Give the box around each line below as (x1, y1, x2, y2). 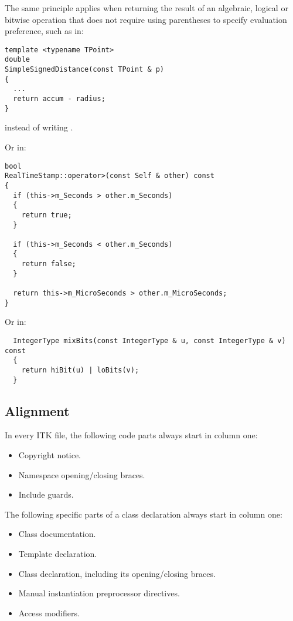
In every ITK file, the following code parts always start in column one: (5, 429, 258, 441)
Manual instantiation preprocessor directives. (18, 587, 180, 599)
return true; (21, 210, 72, 219)
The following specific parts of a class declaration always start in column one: (5, 508, 282, 520)
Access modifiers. (18, 606, 80, 619)
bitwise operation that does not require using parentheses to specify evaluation (5, 13, 287, 25)
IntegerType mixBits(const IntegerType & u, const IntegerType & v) (13, 337, 286, 345)
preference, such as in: (5, 25, 84, 37)
